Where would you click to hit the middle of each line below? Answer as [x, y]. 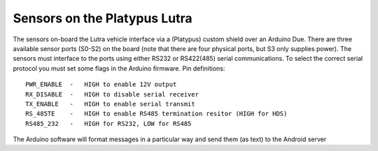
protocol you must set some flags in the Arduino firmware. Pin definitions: [119, 68]
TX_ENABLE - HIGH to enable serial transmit [110, 104]
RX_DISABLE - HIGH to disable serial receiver [112, 94]
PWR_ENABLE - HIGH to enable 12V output [101, 85]
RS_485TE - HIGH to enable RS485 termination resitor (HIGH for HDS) [156, 114]
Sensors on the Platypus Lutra [103, 18]
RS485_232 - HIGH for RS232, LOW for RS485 [108, 123]
